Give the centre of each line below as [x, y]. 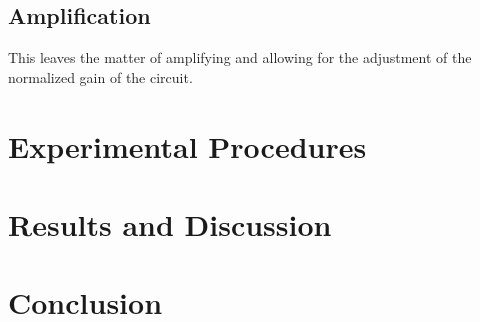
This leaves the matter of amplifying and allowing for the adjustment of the [240, 57]
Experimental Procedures [187, 145]
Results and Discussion [170, 223]
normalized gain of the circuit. [100, 76]
